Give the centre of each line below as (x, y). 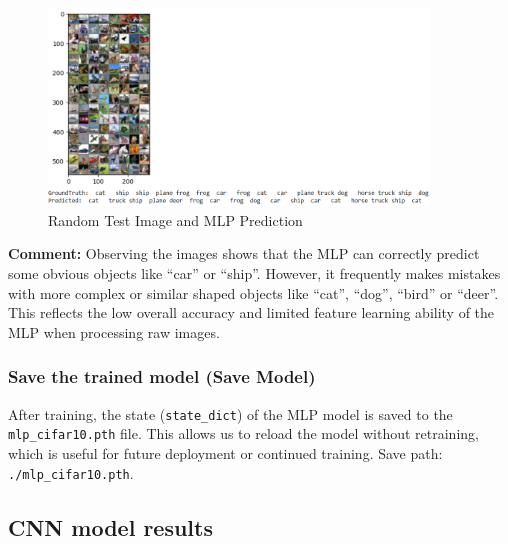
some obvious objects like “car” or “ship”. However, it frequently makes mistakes (254, 273)
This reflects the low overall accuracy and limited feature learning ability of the (251, 312)
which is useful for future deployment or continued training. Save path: (225, 452)
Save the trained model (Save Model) (162, 376)
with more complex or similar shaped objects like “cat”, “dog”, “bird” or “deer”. (253, 292)
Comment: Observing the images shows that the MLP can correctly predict (244, 253)
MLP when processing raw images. (114, 331)
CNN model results (110, 526)
